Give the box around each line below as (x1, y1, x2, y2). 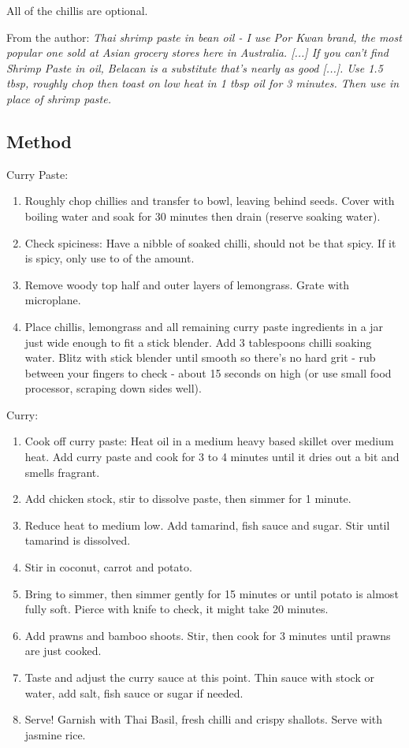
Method (6, 128, 72, 153)
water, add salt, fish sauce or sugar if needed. (24, 684, 244, 701)
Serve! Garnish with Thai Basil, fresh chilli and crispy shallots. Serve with (24, 711, 383, 728)
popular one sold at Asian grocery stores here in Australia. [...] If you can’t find (6, 44, 389, 61)
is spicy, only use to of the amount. (24, 250, 195, 266)
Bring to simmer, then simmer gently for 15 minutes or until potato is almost (24, 585, 399, 601)
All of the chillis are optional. (6, 2, 148, 18)
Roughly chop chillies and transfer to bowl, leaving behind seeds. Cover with (24, 192, 395, 209)
